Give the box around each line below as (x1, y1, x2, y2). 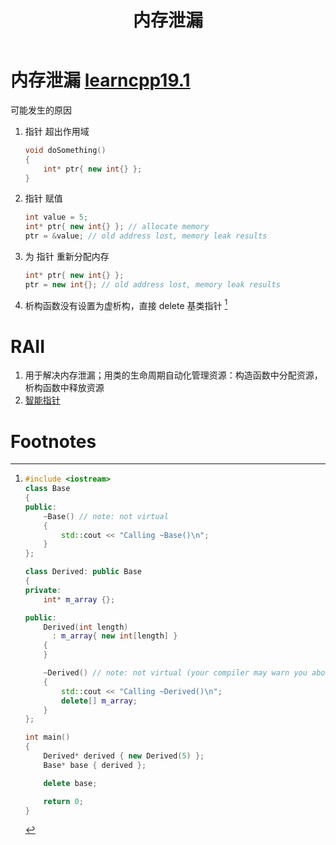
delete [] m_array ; (61, 696, 138, 706)
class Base (24, 484, 71, 494)
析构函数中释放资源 (24, 382, 105, 394)
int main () (24, 732, 71, 743)
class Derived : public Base (24, 567, 142, 577)
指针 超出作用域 (24, 125, 90, 137)
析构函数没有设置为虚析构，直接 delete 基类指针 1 (24, 297, 228, 311)
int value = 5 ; (24, 212, 89, 223)
